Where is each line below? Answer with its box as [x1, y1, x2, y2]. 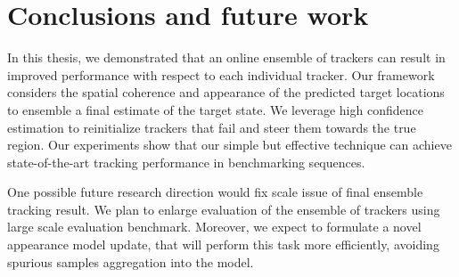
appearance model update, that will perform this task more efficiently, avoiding [7, 235, 439, 254]
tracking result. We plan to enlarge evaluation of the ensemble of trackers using [7, 200, 440, 218]
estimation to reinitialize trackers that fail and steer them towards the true [7, 118, 416, 136]
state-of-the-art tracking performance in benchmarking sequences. [7, 152, 365, 171]
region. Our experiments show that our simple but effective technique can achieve [7, 135, 452, 154]
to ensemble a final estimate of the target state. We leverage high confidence [7, 100, 423, 118]
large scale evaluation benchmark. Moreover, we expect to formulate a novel [7, 217, 422, 236]
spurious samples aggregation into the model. [7, 252, 254, 271]
